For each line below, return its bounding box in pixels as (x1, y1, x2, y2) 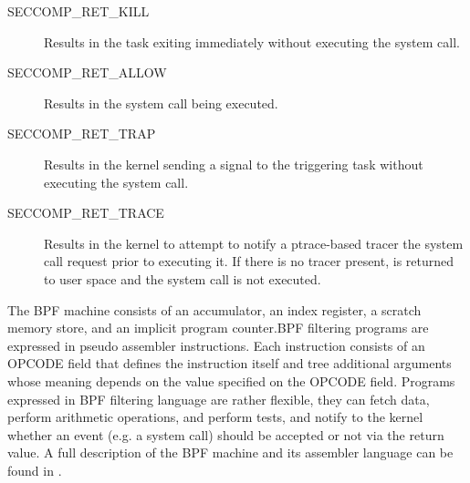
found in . (7, 460, 62, 479)
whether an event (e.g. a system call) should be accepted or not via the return (7, 425, 444, 444)
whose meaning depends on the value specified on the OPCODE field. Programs (7, 371, 455, 390)
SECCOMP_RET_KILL (7, 2, 150, 20)
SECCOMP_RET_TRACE (7, 203, 164, 222)
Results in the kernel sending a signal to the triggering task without (44, 154, 423, 173)
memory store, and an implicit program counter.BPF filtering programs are (7, 318, 429, 337)
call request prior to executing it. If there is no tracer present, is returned (44, 252, 454, 271)
